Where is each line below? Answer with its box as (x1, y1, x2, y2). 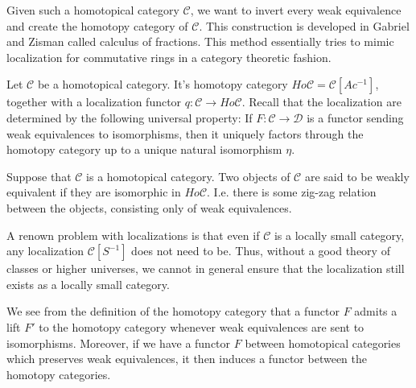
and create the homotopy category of (6, 17, 188, 34)
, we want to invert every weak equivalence (190, 2, 402, 18)
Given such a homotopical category (6, 2, 179, 18)
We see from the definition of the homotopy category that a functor (6, 303, 340, 320)
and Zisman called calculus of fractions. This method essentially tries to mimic (6, 33, 394, 50)
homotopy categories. (6, 365, 111, 382)
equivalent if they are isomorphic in (6, 184, 181, 200)
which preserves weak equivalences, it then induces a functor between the (6, 350, 367, 367)
